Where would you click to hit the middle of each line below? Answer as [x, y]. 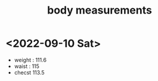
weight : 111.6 [30, 60]
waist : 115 [27, 66]
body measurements [100, 10]
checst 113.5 [30, 72]
